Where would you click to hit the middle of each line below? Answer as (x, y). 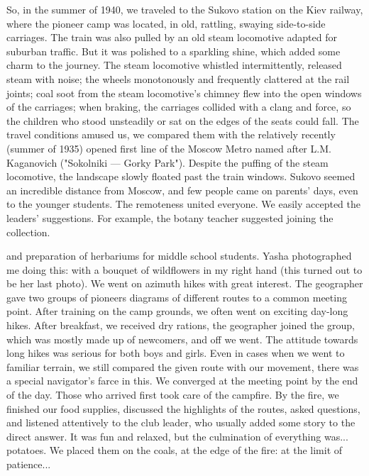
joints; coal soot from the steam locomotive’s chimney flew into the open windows (184, 93)
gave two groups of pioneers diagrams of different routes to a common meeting (177, 297)
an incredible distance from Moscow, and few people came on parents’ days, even (182, 190)
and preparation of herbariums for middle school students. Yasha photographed (179, 256)
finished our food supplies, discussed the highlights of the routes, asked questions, (183, 408)
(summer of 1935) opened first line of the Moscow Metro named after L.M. (169, 148)
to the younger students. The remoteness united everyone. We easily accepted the (183, 204)
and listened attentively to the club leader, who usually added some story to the (181, 422)
